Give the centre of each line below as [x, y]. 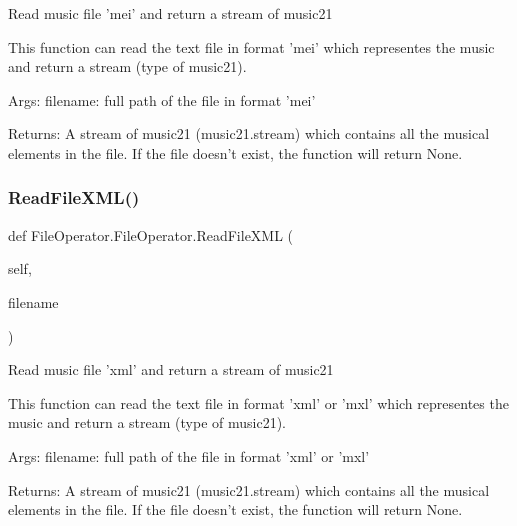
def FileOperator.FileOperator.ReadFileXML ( [151, 234]
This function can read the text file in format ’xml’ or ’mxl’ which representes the [258, 402]
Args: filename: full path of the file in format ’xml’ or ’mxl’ [189, 455]
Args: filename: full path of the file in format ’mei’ [162, 99]
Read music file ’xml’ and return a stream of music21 [171, 369]
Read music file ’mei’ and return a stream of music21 [170, 13]
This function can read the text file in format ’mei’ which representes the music [251, 46]
